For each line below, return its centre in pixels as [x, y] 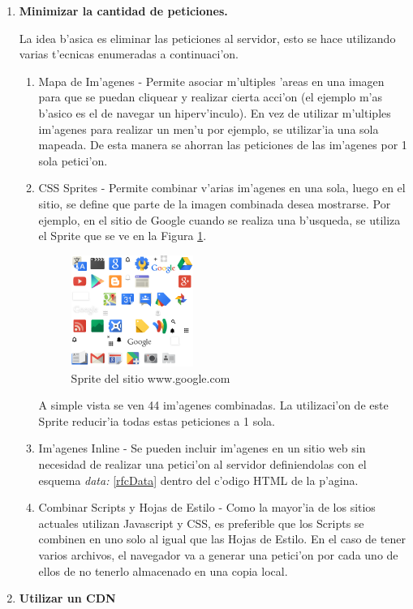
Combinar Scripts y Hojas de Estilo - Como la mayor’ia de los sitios [207, 507]
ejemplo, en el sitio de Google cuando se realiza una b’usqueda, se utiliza [219, 219]
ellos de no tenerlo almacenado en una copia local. [163, 570]
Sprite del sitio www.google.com [151, 377]
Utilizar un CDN [67, 598]
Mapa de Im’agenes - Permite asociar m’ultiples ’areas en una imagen [211, 81]
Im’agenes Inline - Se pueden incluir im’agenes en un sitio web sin [202, 448]
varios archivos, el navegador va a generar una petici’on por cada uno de [218, 554]
